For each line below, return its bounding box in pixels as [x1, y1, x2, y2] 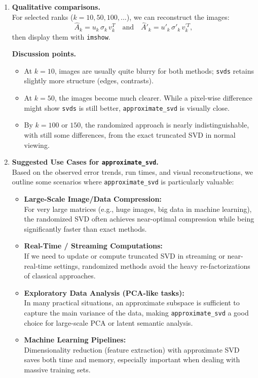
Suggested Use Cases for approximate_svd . [12, 156, 159, 167]
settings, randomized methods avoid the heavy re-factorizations [54, 260, 250, 271]
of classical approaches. [24, 270, 96, 281]
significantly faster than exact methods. [24, 223, 147, 234]
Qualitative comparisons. [12, 2, 100, 12]
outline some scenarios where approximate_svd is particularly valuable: [12, 176, 234, 187]
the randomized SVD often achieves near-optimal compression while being [24, 213, 254, 224]
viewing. [24, 139, 50, 150]
